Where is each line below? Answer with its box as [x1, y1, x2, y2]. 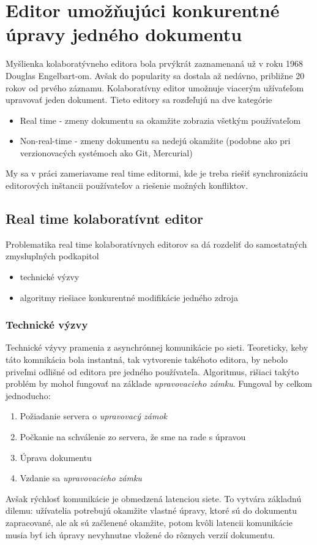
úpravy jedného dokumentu [6, 21, 242, 47]
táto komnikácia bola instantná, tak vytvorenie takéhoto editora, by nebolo [6, 353, 288, 366]
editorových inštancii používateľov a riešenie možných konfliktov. [6, 179, 248, 192]
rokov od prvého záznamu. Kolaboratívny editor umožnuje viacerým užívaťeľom [6, 81, 304, 94]
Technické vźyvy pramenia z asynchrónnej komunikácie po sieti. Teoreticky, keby [6, 341, 308, 354]
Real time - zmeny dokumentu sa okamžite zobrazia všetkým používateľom [20, 113, 301, 126]
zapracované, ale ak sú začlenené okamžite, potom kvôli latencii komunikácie [6, 516, 293, 528]
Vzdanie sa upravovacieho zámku [20, 471, 142, 484]
